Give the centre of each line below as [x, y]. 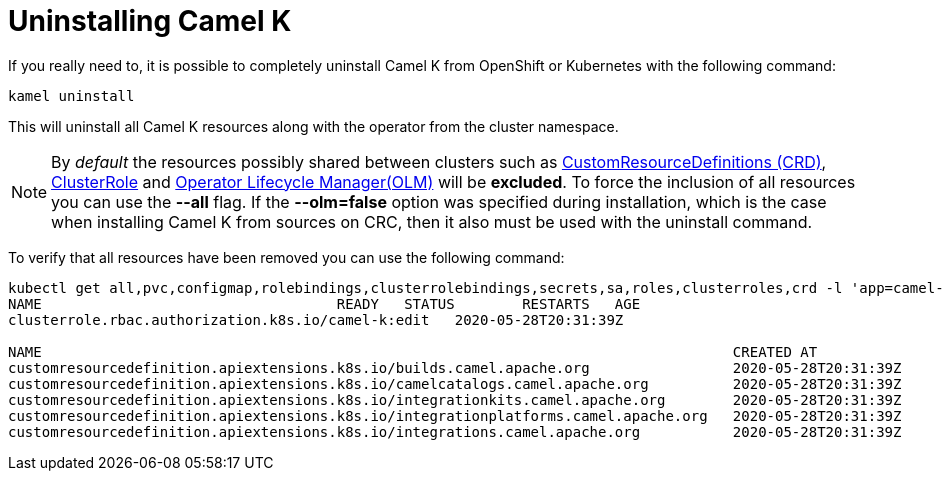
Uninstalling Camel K [150, 21]
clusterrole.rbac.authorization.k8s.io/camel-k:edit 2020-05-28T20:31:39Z [316, 319]
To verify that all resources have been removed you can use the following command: [286, 257]
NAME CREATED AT [413, 351]
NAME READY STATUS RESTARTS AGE [324, 303]
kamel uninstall [71, 95]
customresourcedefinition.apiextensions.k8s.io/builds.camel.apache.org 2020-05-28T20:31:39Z [455, 367]
